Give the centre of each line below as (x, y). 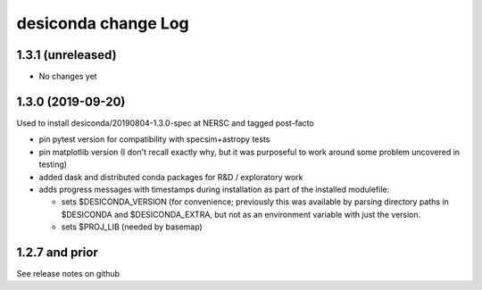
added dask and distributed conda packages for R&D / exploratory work (171, 177)
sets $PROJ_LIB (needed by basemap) (132, 227)
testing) (53, 164)
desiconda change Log (103, 23)
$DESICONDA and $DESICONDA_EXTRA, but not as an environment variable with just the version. (241, 214)
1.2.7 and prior (57, 252)
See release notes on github (68, 273)
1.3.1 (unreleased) (66, 55)
